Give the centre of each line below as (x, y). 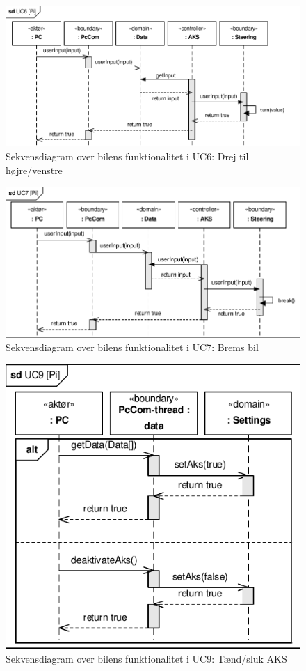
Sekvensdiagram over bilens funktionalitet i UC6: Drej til (127, 156)
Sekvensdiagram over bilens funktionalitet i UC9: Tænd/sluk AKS (146, 658)
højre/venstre (34, 170)
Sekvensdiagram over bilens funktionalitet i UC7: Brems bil (132, 347)
